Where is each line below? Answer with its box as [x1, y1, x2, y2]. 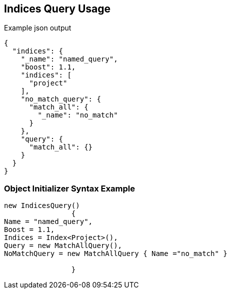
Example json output [4, 23, 71, 32]
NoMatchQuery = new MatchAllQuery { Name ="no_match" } [4, 249, 227, 258]
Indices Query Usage [4, 2, 110, 15]
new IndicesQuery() [4, 201, 80, 210]
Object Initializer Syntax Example [4, 183, 135, 193]
